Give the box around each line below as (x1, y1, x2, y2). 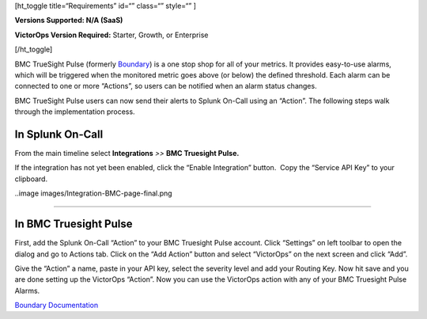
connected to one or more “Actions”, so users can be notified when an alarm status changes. (14, 82, 317, 91)
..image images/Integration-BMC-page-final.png (14, 188, 173, 198)
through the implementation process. (14, 107, 135, 116)
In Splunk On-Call (14, 127, 104, 141)
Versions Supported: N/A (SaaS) (14, 16, 123, 25)
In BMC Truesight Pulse (14, 218, 133, 231)
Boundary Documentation (14, 301, 99, 310)
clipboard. (14, 174, 47, 184)
